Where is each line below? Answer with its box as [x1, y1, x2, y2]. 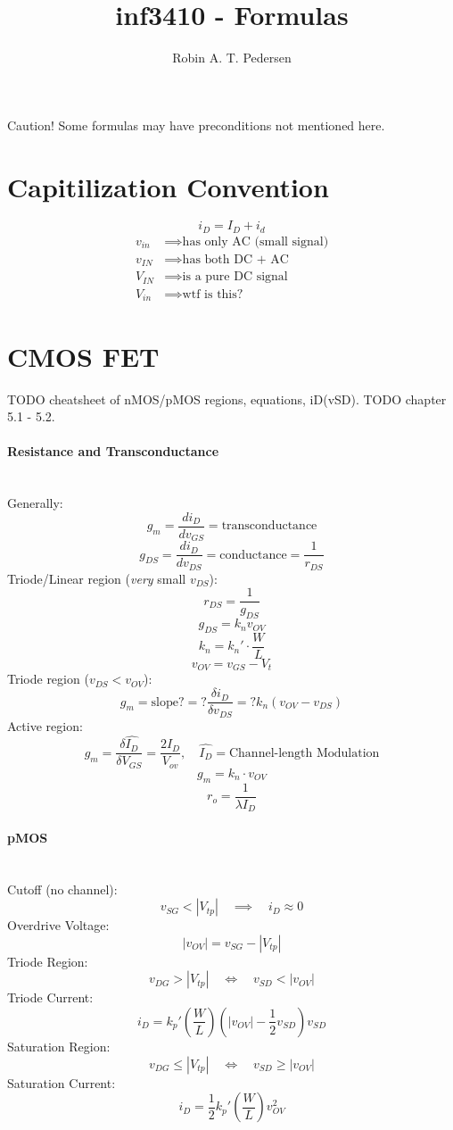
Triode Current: [7, 988, 94, 1007]
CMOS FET [7, 337, 160, 374]
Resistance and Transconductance [7, 442, 219, 461]
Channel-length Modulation [228, 746, 380, 760]
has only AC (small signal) [182, 235, 329, 248]
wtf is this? [182, 287, 243, 301]
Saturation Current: [7, 1073, 116, 1092]
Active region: [7, 716, 83, 735]
